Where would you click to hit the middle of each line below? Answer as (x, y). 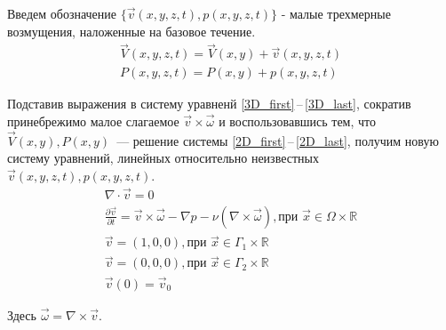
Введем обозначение (62, 13)
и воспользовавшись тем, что (297, 121)
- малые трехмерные (336, 13)
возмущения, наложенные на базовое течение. (131, 31)
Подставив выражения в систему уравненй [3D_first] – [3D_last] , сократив (209, 104)
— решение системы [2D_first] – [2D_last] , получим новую (278, 140)
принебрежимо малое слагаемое (93, 121)
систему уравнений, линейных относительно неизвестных (163, 158)
